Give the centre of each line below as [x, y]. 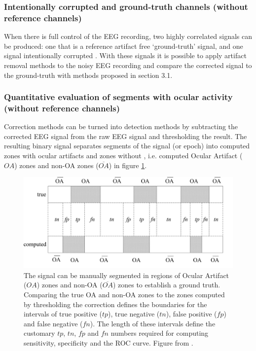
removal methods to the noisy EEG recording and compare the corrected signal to [128, 65]
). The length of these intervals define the [153, 323]
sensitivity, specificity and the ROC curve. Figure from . [109, 343]
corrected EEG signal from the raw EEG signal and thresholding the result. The [126, 136]
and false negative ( [53, 323]
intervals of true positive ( [63, 314]
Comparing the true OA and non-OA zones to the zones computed [124, 295]
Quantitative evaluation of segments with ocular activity [118, 97]
